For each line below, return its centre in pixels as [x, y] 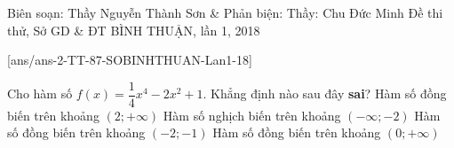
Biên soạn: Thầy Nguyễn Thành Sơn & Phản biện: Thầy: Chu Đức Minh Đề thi [225, 12]
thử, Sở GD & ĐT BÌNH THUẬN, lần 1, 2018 [134, 30]
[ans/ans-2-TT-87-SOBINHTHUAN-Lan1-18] [130, 60]
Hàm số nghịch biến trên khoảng [252, 115]
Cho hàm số [40, 93]
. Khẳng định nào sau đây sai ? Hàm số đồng [325, 93]
